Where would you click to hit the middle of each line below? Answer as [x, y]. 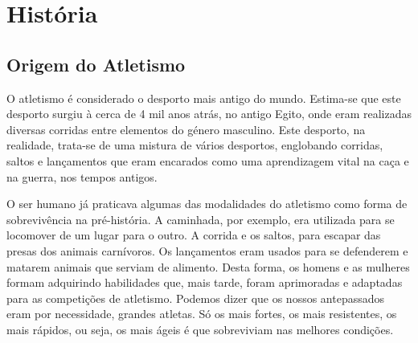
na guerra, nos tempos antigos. [82, 176]
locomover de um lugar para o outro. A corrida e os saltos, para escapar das [194, 235]
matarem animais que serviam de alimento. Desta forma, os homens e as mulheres [208, 266]
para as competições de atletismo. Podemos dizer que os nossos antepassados [196, 298]
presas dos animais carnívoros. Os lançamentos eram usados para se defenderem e [207, 250]
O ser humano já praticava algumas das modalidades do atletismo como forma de [207, 204]
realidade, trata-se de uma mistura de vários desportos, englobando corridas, [195, 145]
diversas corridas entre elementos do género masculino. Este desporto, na [186, 129]
